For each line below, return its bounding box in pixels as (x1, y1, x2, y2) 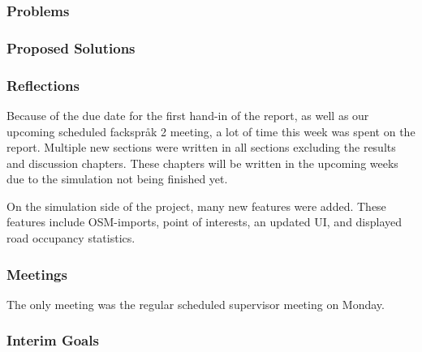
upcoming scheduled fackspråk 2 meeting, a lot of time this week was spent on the (6, 122, 416, 140)
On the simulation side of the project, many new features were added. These (6, 197, 386, 214)
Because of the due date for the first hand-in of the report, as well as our (6, 106, 369, 123)
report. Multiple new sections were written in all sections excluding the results (6, 139, 396, 156)
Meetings (6, 264, 67, 284)
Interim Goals (6, 330, 99, 350)
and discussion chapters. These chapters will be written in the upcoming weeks (6, 154, 398, 171)
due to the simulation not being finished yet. (6, 170, 228, 187)
